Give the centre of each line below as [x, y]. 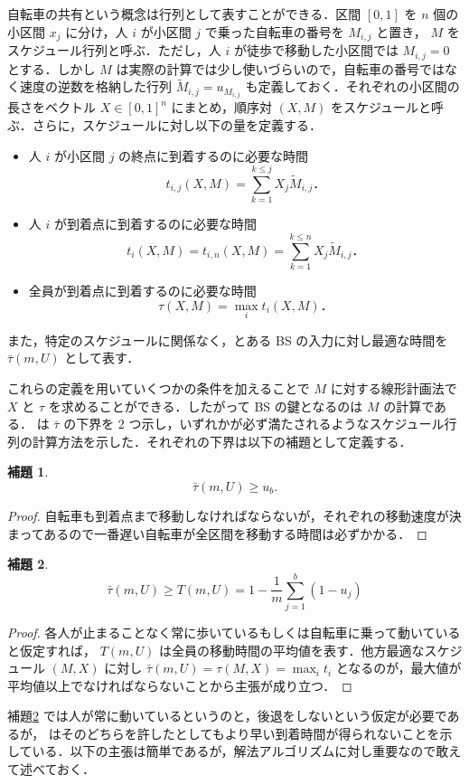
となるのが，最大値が [399, 668]
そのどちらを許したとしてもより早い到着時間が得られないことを [250, 733]
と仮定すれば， [52, 650]
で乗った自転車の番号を [274, 31]
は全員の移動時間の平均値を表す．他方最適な [292, 650]
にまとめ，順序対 [221, 107]
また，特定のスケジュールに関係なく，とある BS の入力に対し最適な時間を [228, 340]
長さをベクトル [52, 107]
